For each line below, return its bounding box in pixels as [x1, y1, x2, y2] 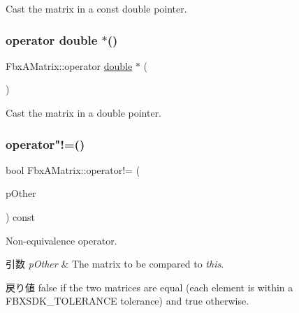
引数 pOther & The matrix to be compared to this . [6, 256, 224, 271]
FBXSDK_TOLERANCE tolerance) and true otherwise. [6, 293, 249, 308]
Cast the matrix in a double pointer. [6, 105, 162, 119]
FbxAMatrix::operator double [6, 58, 133, 73]
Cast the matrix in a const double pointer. [6, 1, 187, 15]
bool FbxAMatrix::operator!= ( [6, 162, 140, 177]
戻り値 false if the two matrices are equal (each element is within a [6, 279, 293, 294]
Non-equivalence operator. [6, 233, 117, 247]
